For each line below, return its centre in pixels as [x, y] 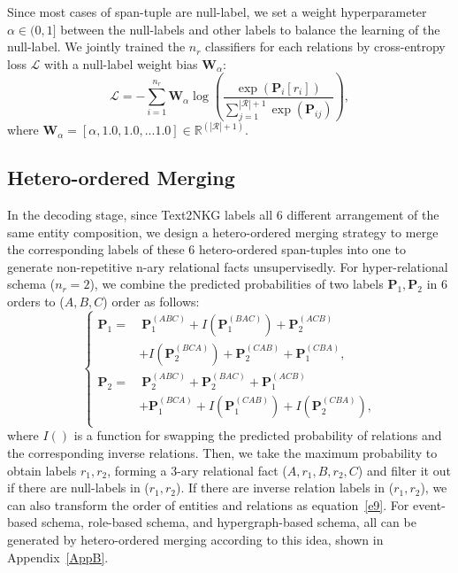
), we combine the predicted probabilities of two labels [237, 284]
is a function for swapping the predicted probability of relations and [258, 435]
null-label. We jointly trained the [96, 46]
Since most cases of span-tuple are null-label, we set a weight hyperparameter [217, 12]
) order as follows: [151, 301]
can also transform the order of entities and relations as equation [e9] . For [208, 504]
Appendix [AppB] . [58, 557]
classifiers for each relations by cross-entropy [325, 46]
